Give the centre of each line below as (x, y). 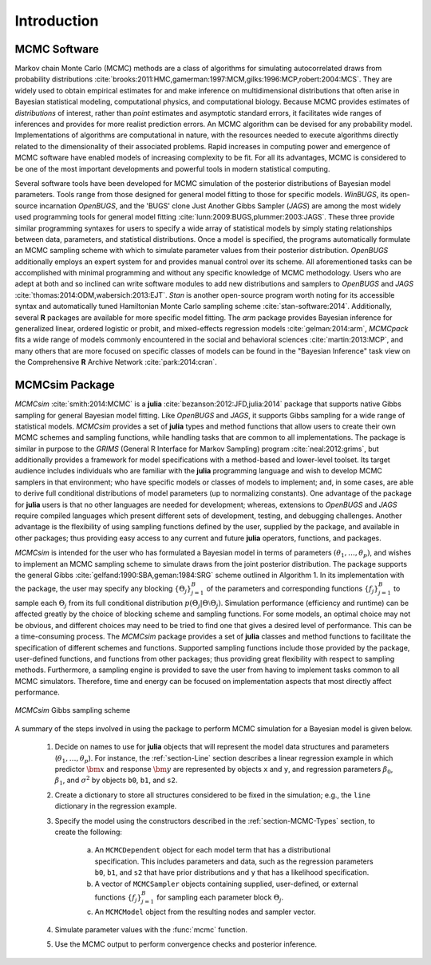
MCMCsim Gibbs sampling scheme (73, 710)
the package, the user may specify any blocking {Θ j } (103, 589)
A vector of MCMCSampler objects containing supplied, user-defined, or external (226, 884)
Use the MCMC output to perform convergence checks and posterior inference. (186, 944)
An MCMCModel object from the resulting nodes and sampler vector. (205, 912)
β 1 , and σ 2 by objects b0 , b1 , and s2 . (116, 781)
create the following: (89, 832)
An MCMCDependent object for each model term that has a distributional (213, 850)
